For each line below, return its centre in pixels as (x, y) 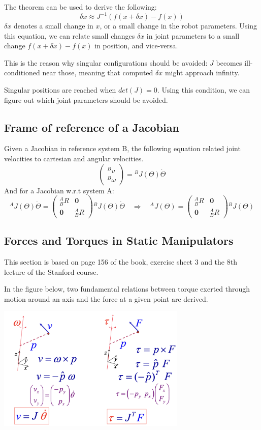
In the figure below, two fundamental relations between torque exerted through (127, 289)
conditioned (22, 73)
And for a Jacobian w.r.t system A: (59, 190)
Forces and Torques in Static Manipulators (119, 240)
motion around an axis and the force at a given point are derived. (106, 298)
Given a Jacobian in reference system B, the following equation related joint (122, 148)
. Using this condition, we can (204, 90)
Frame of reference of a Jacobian (92, 127)
